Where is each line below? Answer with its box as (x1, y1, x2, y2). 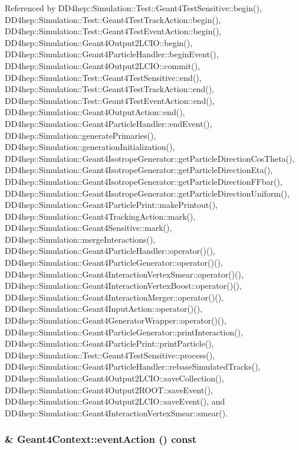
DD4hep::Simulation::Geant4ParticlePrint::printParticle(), (5, 337, 214, 350)
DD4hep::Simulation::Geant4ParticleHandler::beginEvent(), (5, 48, 219, 60)
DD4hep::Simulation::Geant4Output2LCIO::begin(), (5, 36, 193, 48)
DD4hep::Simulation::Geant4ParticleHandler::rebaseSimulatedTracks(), (5, 360, 261, 373)
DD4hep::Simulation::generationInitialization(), (5, 141, 175, 153)
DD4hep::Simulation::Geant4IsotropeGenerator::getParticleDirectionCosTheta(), (5, 152, 295, 164)
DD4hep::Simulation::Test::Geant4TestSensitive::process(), (5, 348, 215, 361)
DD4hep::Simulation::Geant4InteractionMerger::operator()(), (5, 291, 224, 303)
